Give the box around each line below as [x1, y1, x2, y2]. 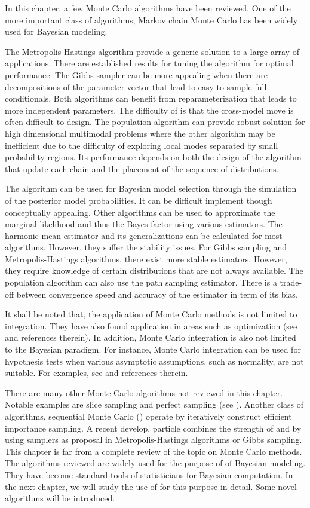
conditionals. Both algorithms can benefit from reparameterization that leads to [5, 92, 297, 105]
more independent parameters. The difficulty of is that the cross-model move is [5, 103, 294, 116]
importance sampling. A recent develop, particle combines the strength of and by [5, 421, 302, 434]
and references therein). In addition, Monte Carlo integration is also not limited [5, 331, 296, 344]
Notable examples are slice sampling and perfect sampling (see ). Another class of [5, 398, 303, 411]
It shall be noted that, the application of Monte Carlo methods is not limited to [5, 308, 297, 320]
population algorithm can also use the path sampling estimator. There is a [5, 276, 277, 289]
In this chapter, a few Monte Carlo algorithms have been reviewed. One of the [5, 2, 291, 14]
